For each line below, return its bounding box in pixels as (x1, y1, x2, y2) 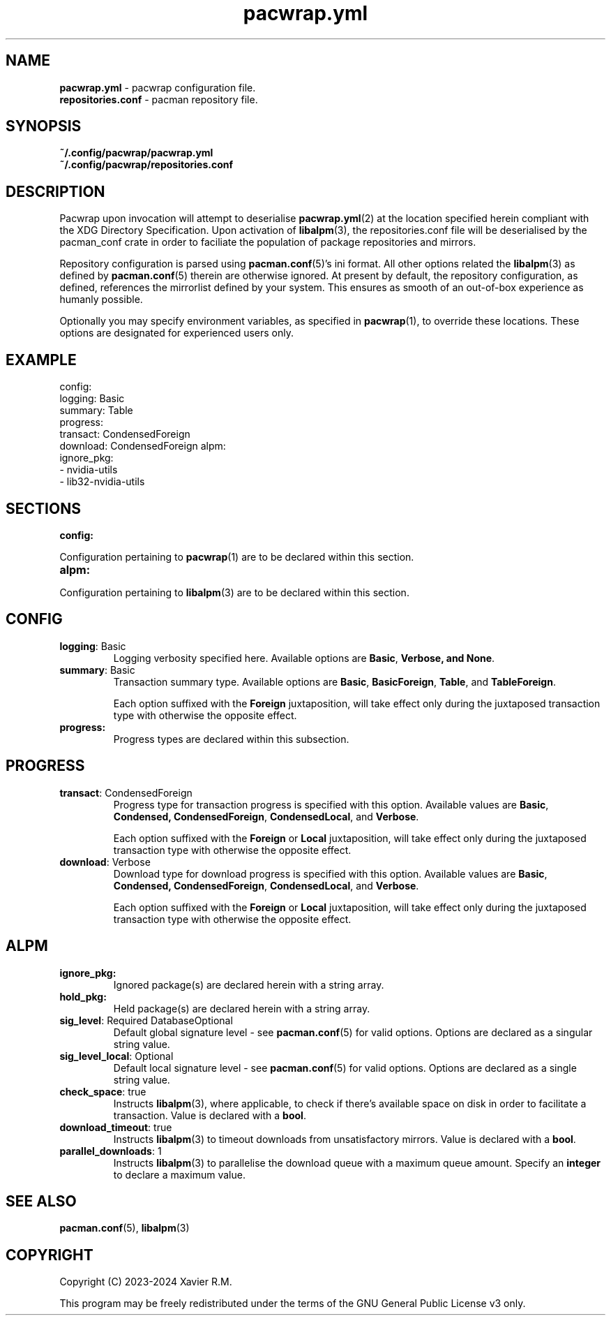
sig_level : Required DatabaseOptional (59, 1014, 233, 1026)
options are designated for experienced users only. (59, 327, 294, 339)
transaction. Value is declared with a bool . (113, 1109, 306, 1121)
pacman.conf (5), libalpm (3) (59, 1222, 190, 1234)
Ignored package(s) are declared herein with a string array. (113, 978, 384, 991)
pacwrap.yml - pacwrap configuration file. (59, 81, 256, 94)
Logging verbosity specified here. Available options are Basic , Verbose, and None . (113, 651, 495, 664)
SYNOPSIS (6, 117, 82, 135)
